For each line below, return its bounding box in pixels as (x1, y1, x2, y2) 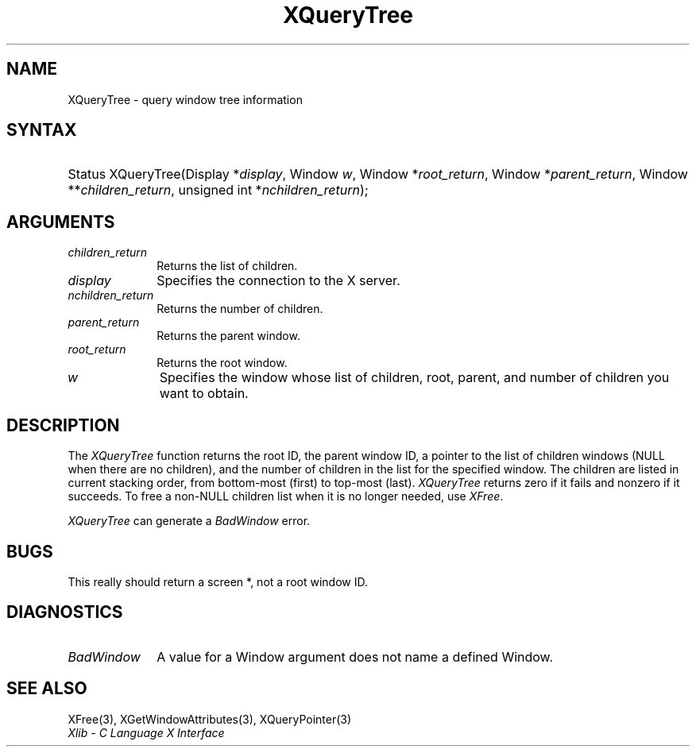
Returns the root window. (157, 356, 288, 370)
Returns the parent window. (157, 329, 300, 343)
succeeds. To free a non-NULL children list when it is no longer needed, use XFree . (68, 489, 504, 504)
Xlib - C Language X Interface (68, 725, 225, 739)
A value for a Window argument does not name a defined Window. (157, 648, 554, 665)
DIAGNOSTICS (6, 602, 123, 623)
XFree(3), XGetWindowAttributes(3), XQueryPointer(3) (68, 712, 352, 726)
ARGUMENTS (6, 211, 115, 232)
